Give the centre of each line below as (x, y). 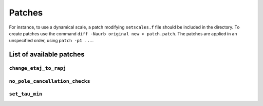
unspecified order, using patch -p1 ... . (51, 41)
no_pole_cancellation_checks (49, 81)
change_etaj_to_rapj (38, 68)
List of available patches (47, 54)
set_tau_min (26, 94)
